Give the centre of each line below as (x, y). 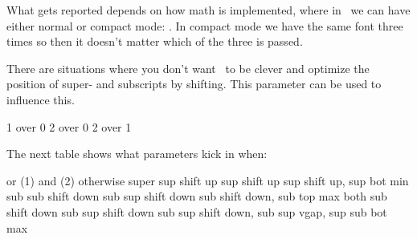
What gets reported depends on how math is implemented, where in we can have (208, 10)
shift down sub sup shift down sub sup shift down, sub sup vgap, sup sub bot (197, 211)
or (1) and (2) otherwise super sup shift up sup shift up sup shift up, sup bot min (208, 180)
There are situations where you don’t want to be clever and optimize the (188, 68)
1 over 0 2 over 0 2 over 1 (69, 126)
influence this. (41, 99)
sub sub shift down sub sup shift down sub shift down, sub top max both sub (197, 196)
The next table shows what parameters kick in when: (137, 154)
